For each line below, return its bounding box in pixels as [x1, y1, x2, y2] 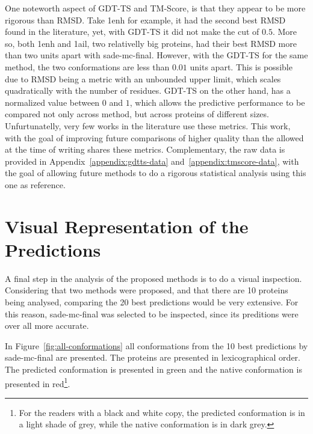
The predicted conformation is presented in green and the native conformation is [5, 362, 302, 375]
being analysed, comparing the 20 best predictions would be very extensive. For [5, 296, 299, 308]
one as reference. [5, 178, 66, 191]
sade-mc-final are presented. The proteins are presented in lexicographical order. [5, 351, 300, 364]
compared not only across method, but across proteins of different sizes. [5, 108, 269, 120]
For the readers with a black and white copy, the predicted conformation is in [19, 406, 305, 418]
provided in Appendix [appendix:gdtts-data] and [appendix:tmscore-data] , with [5, 154, 299, 167]
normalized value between [5, 96, 100, 108]
